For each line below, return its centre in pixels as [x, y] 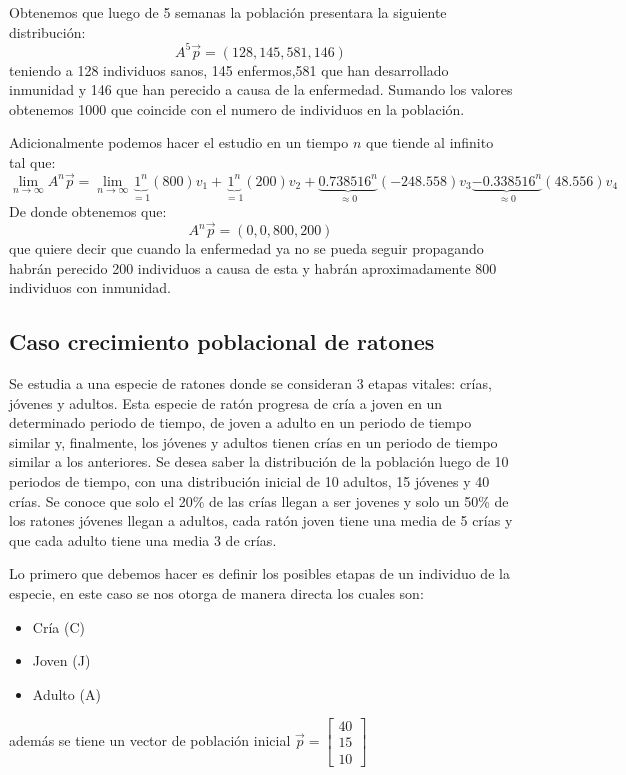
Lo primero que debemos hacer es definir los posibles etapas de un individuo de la [259, 573]
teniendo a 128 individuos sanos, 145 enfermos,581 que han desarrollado [229, 69]
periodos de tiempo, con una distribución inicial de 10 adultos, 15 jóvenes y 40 [249, 481]
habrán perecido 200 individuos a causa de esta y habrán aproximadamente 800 [253, 267]
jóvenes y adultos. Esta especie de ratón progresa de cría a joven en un [226, 402]
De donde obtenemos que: [88, 211]
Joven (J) [61, 660]
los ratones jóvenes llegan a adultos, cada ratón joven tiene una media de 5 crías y [261, 520]
